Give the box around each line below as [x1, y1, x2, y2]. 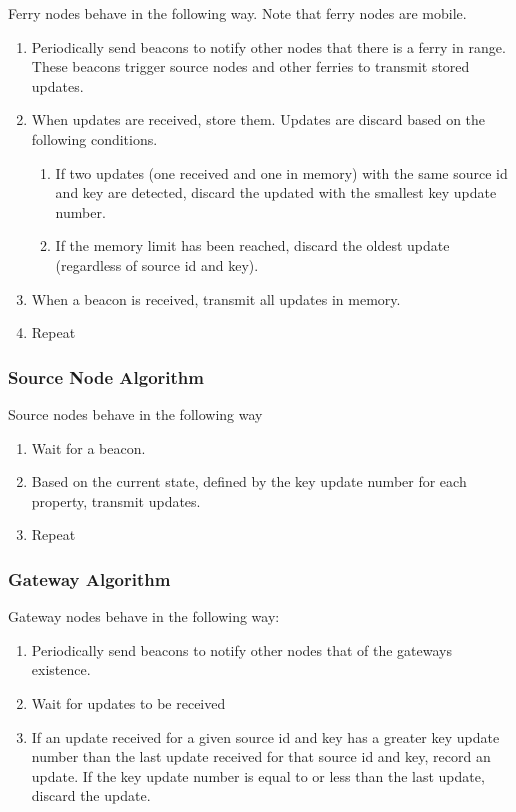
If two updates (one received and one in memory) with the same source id [55, 162, 508, 183]
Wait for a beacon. [31, 437, 146, 458]
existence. [31, 659, 91, 680]
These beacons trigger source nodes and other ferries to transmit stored [31, 56, 470, 77]
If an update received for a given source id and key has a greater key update [31, 726, 500, 747]
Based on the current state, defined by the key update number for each [31, 471, 467, 492]
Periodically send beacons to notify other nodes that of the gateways [31, 639, 452, 660]
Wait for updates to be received [31, 692, 226, 713]
